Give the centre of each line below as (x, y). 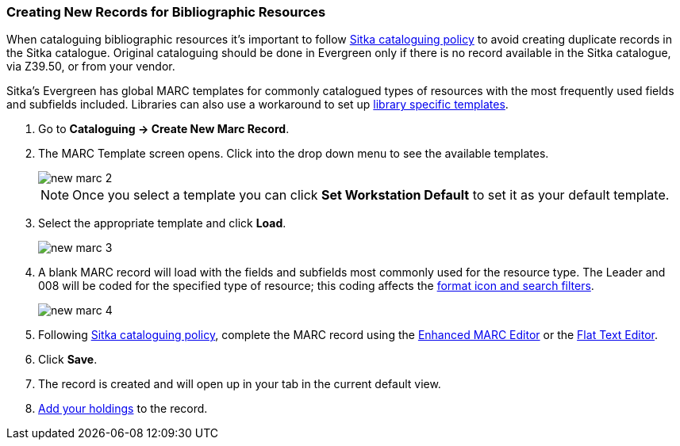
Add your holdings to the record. (123, 409)
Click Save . (68, 360)
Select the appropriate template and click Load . (162, 223)
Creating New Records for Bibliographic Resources (166, 12)
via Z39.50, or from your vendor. (91, 67)
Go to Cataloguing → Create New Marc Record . (164, 129)
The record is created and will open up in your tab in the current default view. (240, 384)
